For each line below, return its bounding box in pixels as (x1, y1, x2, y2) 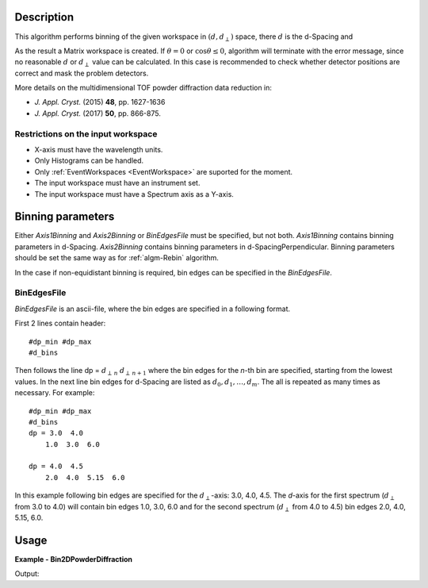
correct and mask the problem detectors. (14, 68, 149, 78)
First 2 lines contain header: (14, 318, 106, 329)
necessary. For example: (14, 388, 95, 398)
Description (14, 10, 75, 24)
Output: (14, 569, 40, 578)
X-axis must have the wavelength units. (34, 145, 163, 154)
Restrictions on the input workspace (14, 128, 158, 139)
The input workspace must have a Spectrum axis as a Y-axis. (34, 189, 234, 198)
